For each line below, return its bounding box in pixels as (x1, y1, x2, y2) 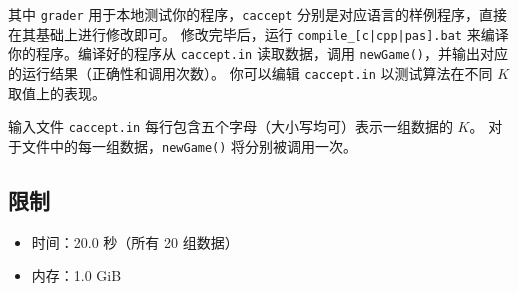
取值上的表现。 (8, 82, 106, 103)
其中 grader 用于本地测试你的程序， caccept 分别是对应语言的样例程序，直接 (8, 4, 508, 24)
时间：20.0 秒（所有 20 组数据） (31, 231, 239, 252)
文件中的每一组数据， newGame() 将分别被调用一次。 (21, 135, 358, 156)
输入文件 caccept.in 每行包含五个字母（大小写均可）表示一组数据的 (8, 116, 453, 137)
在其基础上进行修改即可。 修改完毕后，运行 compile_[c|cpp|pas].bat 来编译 (8, 23, 509, 44)
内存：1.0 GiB (31, 265, 122, 286)
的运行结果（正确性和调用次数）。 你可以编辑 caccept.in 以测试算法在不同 (8, 62, 493, 83)
